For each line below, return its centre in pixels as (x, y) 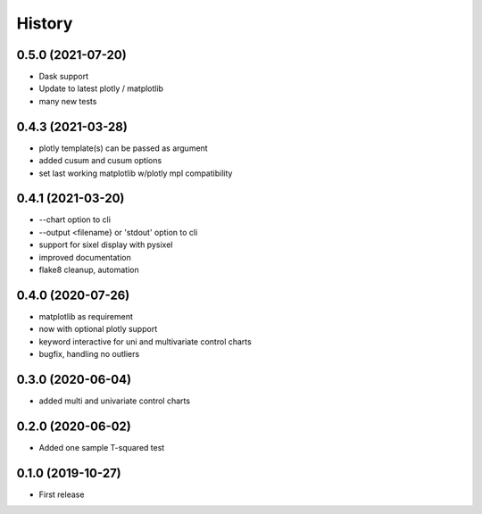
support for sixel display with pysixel (106, 245)
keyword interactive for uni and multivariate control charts (145, 341)
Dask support (64, 77)
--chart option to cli (75, 220)
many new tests (68, 101)
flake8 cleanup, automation (89, 269)
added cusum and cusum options (100, 161)
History (45, 23)
